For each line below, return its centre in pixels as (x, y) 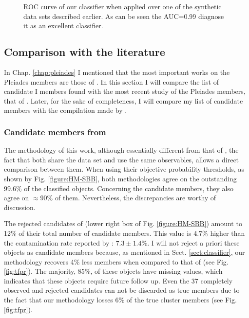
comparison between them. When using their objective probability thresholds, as (124, 169)
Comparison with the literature (85, 52)
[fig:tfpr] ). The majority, (40, 271)
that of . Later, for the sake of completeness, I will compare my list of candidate (124, 100)
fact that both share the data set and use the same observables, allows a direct (122, 159)
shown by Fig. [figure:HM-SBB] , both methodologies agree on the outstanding (120, 178)
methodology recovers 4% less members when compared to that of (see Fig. (116, 261)
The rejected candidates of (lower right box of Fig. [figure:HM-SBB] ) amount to (123, 223)
